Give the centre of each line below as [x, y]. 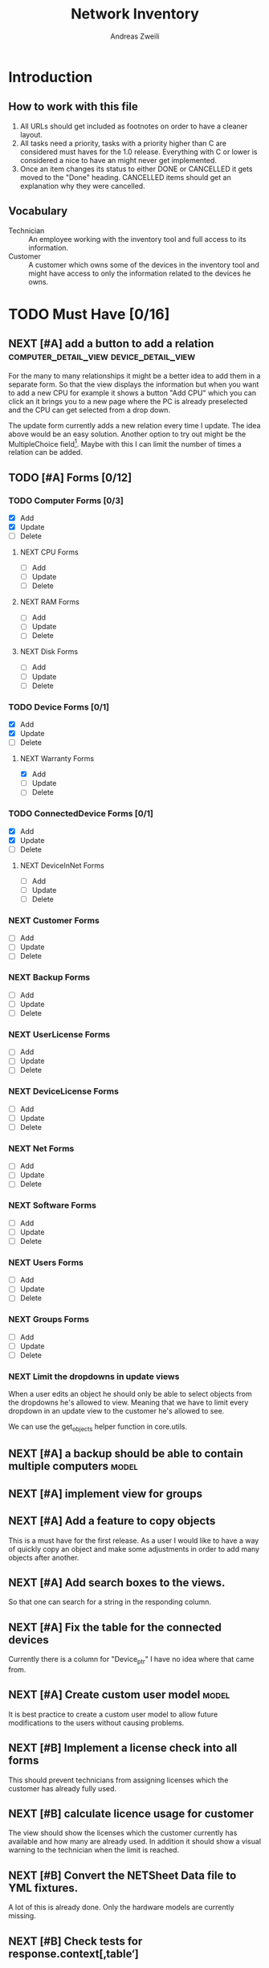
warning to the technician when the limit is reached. [94, 1850]
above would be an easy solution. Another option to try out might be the [127, 434]
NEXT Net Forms [41, 1148]
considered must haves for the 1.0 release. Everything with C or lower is [139, 151]
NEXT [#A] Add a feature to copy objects [112, 1521]
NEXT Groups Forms [49, 1320]
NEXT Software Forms [52, 1205]
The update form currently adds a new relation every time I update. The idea [134, 425]
